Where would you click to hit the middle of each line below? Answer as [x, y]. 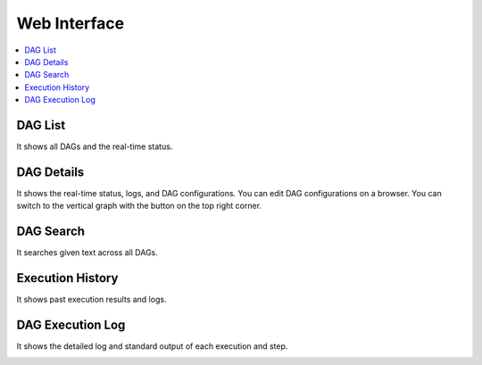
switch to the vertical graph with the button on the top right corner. [139, 206]
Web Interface [71, 23]
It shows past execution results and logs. [91, 300]
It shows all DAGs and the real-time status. [95, 146]
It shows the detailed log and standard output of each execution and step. [152, 346]
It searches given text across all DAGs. [87, 253]
